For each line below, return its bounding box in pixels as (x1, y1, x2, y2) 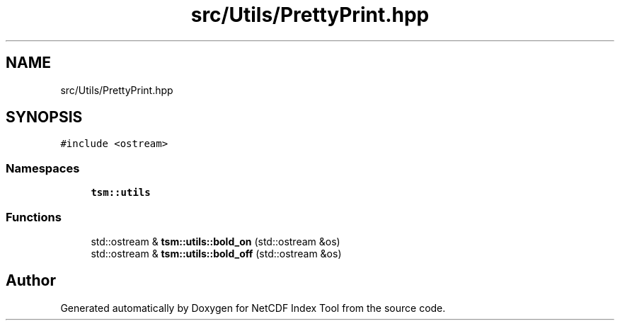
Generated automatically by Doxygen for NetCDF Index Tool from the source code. (60, 301, 446, 314)
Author (6, 272, 56, 290)
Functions (6, 209, 62, 224)
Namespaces (6, 161, 80, 175)
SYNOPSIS (6, 108, 83, 127)
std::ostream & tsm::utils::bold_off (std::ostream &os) (91, 247, 342, 260)
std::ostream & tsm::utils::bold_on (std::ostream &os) (91, 235, 340, 248)
